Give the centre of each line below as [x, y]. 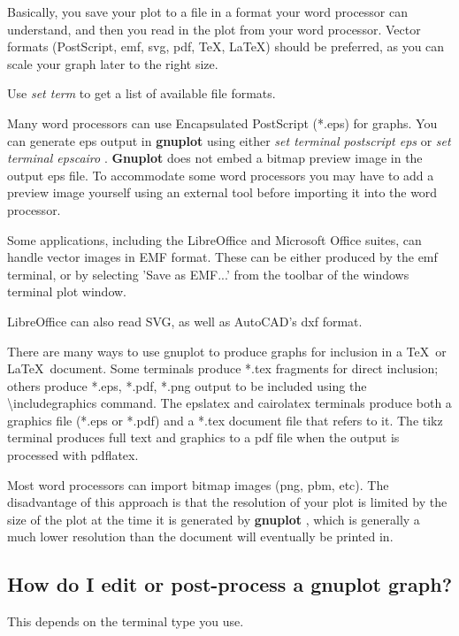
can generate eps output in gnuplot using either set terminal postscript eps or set [229, 140]
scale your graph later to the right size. [113, 63]
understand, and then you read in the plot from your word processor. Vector [214, 29]
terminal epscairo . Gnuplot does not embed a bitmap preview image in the [215, 158]
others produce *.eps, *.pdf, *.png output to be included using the [187, 385]
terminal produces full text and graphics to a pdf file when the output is [203, 437]
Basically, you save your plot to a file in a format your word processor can [207, 11]
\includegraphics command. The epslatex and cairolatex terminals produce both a [229, 403]
